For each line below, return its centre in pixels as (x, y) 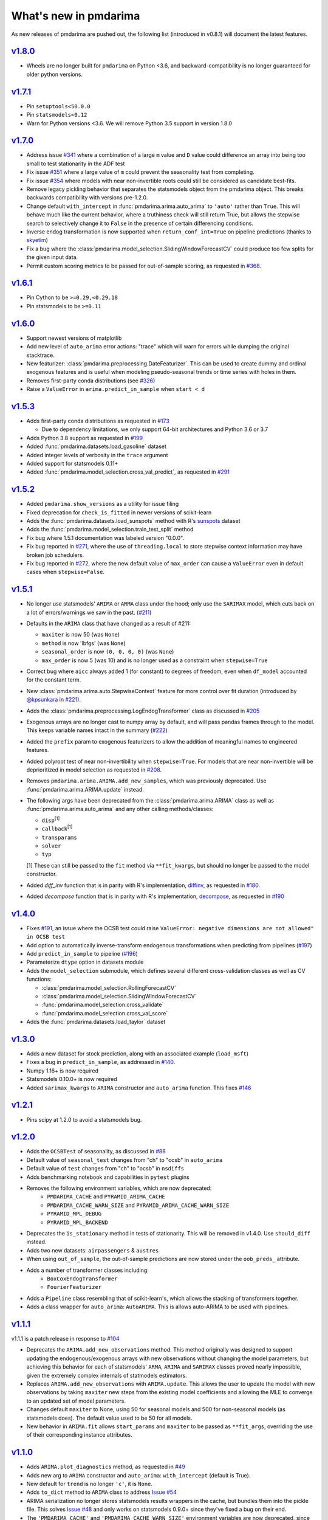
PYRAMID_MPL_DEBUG (74, 1214)
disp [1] (51, 820)
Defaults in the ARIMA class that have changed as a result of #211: (109, 624)
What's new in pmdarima (76, 16)
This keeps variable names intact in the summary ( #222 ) (97, 730)
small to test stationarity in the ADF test (76, 164)
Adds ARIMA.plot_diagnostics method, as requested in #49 (106, 1467)
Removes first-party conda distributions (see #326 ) (91, 381)
